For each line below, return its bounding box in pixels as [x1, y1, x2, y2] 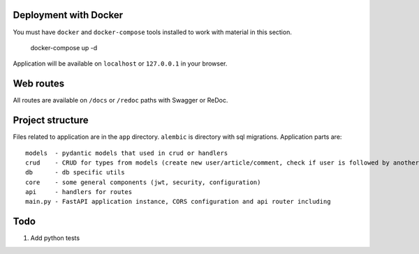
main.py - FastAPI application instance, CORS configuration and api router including [25, 197, 331, 206]
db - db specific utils [25, 168, 125, 177]
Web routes [13, 77, 65, 90]
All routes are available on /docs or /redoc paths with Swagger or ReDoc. [13, 96, 228, 105]
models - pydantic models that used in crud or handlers [25, 149, 228, 157]
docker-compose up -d [30, 43, 98, 52]
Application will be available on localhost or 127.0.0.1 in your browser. [13, 59, 228, 68]
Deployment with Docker [13, 9, 124, 21]
